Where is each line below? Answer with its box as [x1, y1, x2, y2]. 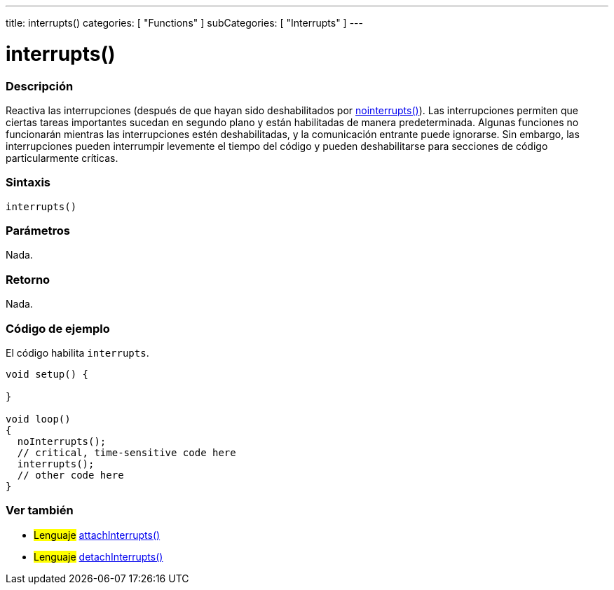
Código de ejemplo [6, 321, 110, 336]
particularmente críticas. [6, 151, 118, 164]
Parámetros [6, 224, 70, 238]
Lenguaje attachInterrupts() [34, 528, 161, 541]
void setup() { [6, 368, 89, 380]
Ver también [6, 503, 74, 518]
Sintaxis [6, 175, 50, 190]
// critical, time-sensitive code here [17, 446, 236, 458]
